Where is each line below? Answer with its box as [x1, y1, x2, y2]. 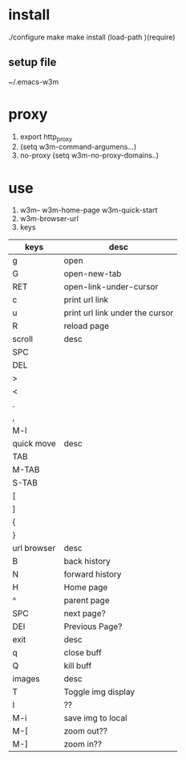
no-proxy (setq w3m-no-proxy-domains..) [19, 150, 159, 160]
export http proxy [19, 131, 73, 143]
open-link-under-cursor [63, 281, 159, 293]
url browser [12, 543, 56, 554]
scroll [12, 334, 34, 345]
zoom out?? [63, 725, 108, 737]
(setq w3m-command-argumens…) [19, 142, 137, 152]
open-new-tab [63, 268, 122, 279]
